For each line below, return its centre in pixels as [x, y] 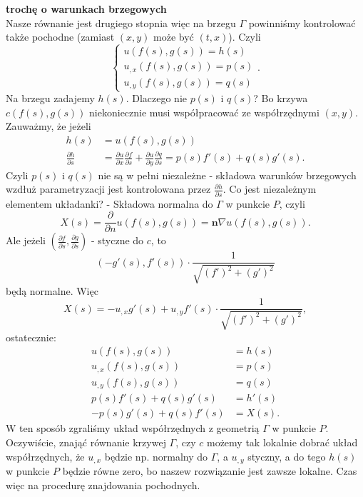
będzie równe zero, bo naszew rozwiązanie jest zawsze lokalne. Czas [210, 471]
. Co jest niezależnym [270, 189]
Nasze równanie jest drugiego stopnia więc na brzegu [121, 22]
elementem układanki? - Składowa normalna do [109, 203]
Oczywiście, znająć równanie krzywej [86, 442]
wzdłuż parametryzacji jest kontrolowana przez [108, 189]
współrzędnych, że [45, 456]
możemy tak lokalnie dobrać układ [282, 442]
